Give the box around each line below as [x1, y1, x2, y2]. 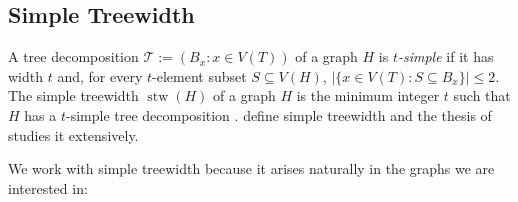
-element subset [152, 65, 247, 86]
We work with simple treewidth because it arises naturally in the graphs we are [8, 158, 495, 179]
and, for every [57, 65, 143, 86]
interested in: [8, 177, 88, 198]
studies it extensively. [8, 124, 139, 145]
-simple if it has [397, 46, 494, 67]
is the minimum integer [296, 85, 440, 106]
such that [453, 85, 511, 106]
